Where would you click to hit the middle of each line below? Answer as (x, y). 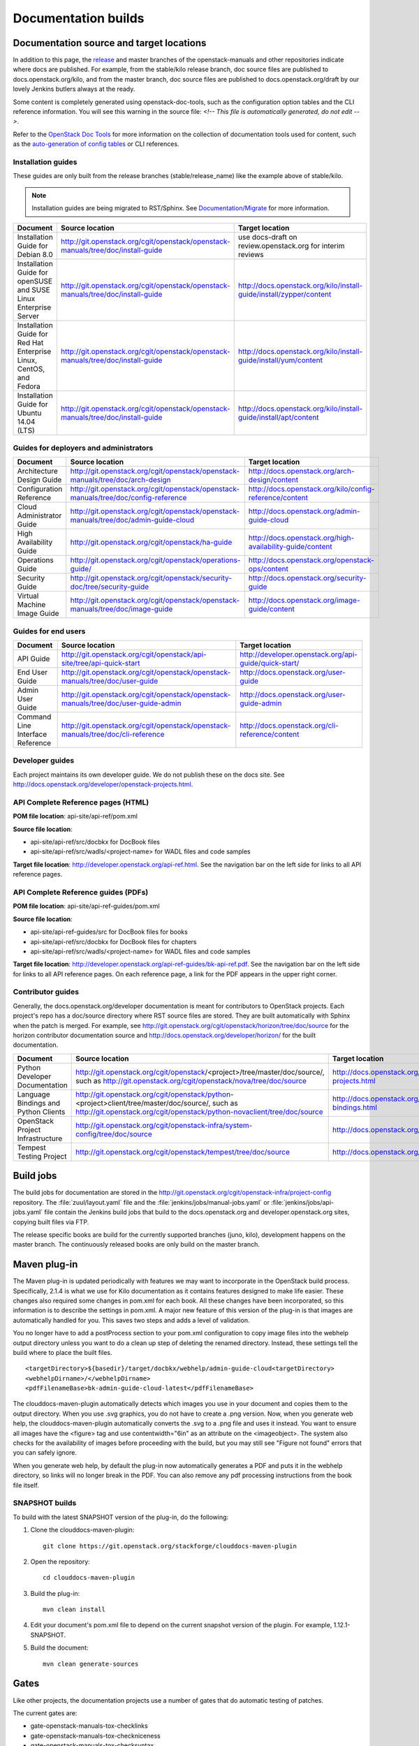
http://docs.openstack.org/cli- (289, 725)
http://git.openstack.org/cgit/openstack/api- (134, 654)
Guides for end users (49, 631)
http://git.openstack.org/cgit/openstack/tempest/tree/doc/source (183, 1152)
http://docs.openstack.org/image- (304, 601)
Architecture (38, 471)
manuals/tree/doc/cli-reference (113, 734)
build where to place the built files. (63, 1352)
